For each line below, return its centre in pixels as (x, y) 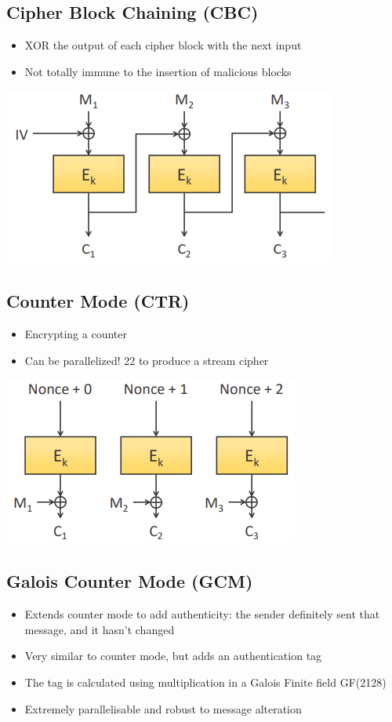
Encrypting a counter (76, 334)
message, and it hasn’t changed (100, 629)
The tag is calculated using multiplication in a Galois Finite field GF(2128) (205, 682)
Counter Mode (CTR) (98, 301)
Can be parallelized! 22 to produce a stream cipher (147, 360)
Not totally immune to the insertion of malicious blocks (158, 71)
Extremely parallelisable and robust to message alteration (163, 708)
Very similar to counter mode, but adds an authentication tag (173, 656)
